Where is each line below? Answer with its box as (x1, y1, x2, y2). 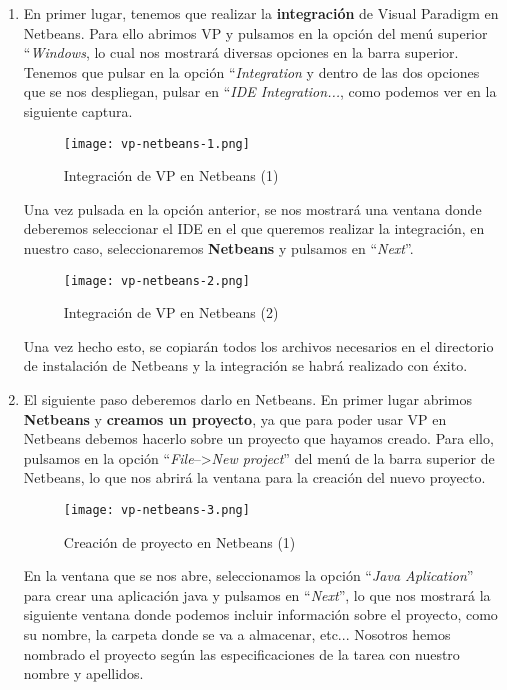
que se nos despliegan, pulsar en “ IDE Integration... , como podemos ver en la (23, 81, 497, 102)
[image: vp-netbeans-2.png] (63, 273, 250, 288)
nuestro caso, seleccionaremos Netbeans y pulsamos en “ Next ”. (23, 238, 414, 258)
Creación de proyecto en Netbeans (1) (63, 531, 296, 552)
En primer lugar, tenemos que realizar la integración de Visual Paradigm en (23, 3, 499, 23)
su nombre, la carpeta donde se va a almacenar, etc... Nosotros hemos (23, 624, 451, 645)
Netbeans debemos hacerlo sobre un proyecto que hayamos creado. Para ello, (23, 428, 494, 449)
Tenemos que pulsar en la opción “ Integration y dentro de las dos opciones (23, 61, 480, 82)
